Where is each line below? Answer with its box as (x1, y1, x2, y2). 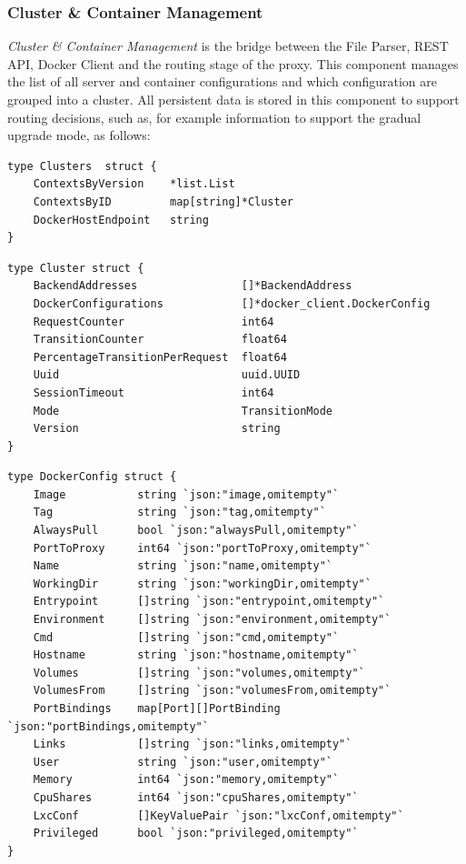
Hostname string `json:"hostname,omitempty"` (33, 648, 359, 662)
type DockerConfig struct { (7, 470, 177, 484)
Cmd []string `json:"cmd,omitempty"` (33, 630, 340, 644)
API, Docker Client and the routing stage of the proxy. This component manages (7, 54, 459, 73)
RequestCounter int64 (33, 315, 274, 328)
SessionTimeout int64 (33, 386, 274, 399)
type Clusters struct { (7, 159, 157, 173)
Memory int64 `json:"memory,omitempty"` (33, 773, 340, 787)
